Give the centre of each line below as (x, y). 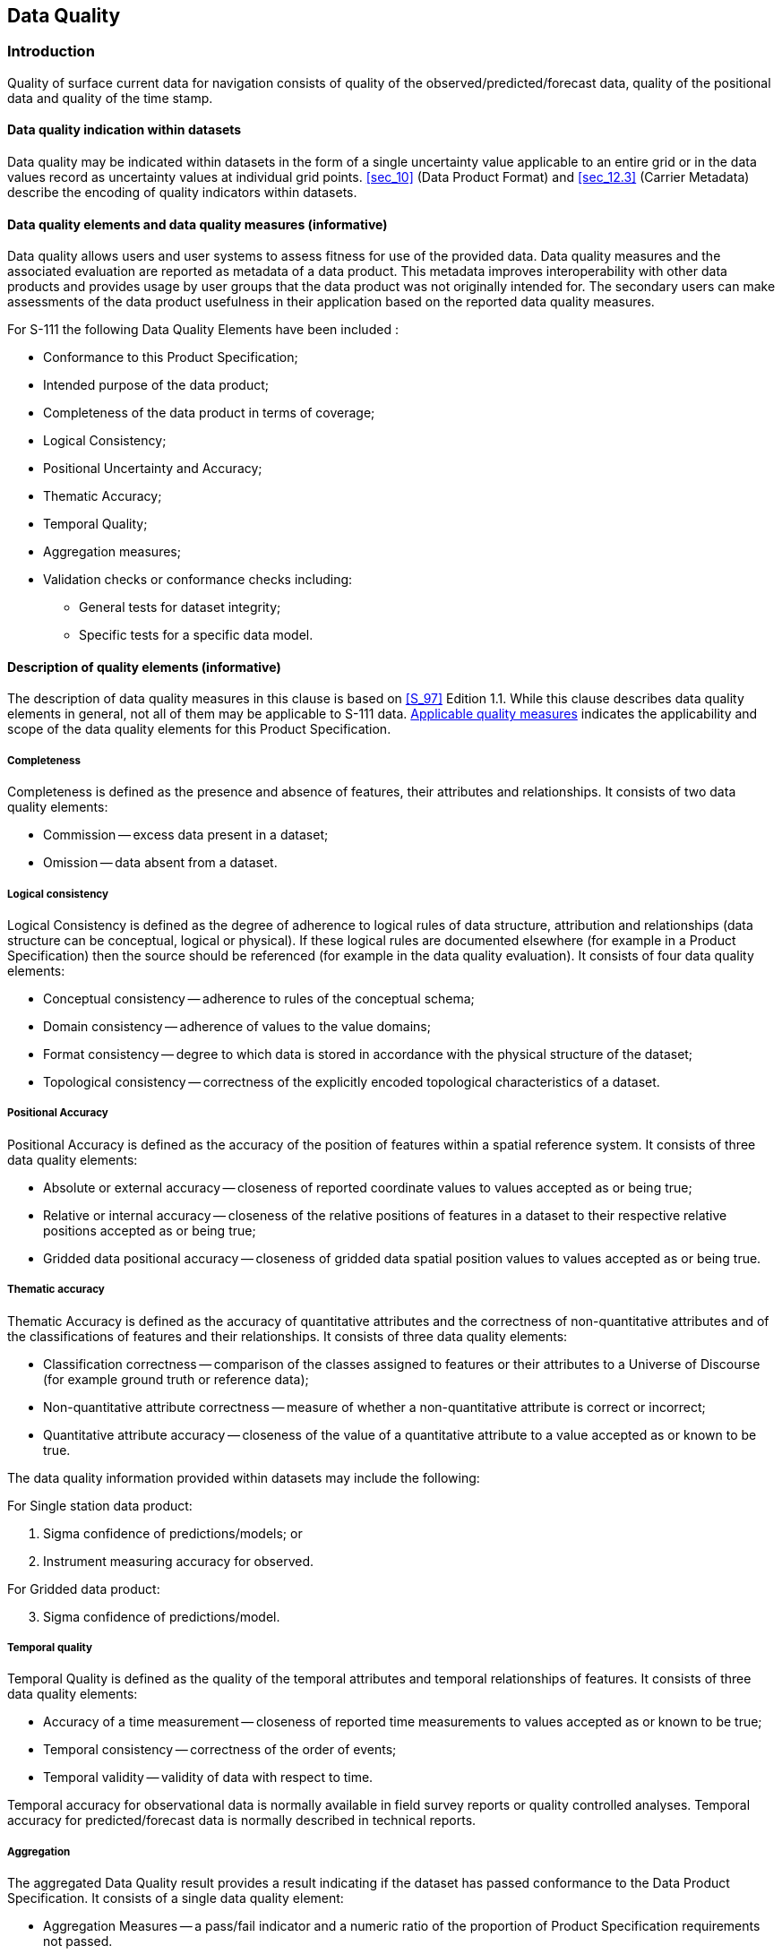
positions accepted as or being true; (150, 1230)
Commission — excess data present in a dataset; (186, 835)
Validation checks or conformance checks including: (198, 580)
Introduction (51, 52)
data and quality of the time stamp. (110, 98)
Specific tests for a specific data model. (196, 635)
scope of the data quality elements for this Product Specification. (199, 729)
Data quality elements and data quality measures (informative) (198, 224)
